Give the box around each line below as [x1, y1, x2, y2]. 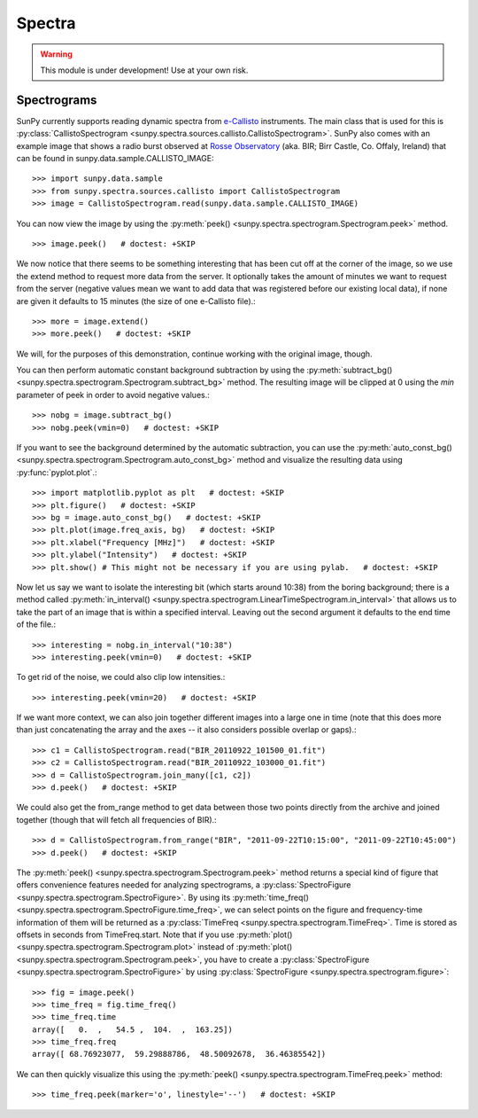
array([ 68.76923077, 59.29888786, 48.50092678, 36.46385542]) [32, 1049, 327, 1059]
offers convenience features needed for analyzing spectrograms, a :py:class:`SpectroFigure [16, 880, 351, 890]
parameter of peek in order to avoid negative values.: [16, 389, 210, 400]
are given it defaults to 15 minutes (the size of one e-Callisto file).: [16, 295, 256, 306]
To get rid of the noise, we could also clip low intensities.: [16, 672, 226, 683]
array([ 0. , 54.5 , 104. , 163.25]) [32, 1024, 234, 1035]
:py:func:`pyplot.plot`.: [16, 466, 97, 478]
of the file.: [16, 619, 57, 629]
